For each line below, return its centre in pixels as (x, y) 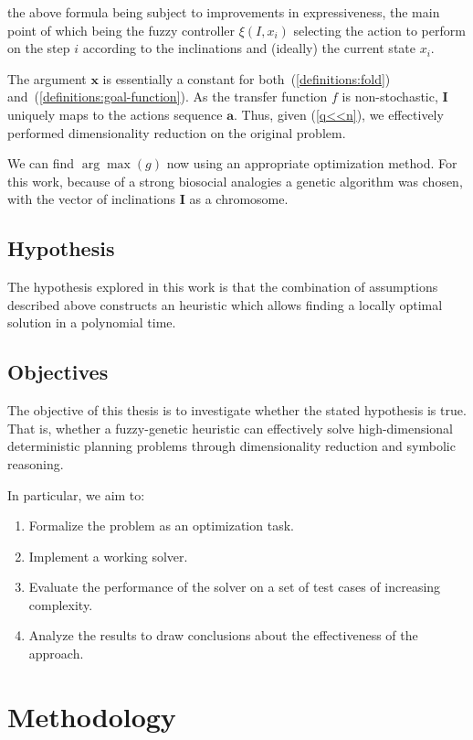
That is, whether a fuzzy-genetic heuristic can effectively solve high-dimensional (231, 428)
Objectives (58, 372)
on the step (39, 48)
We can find (41, 163)
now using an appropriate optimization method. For (312, 163)
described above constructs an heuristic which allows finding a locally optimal (225, 304)
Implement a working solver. (108, 556)
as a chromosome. (239, 199)
